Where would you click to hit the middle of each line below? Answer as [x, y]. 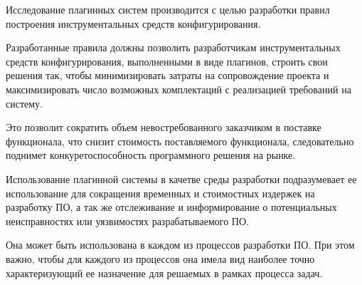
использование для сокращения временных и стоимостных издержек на [160, 193]
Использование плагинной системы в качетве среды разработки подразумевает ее [181, 178]
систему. [25, 103]
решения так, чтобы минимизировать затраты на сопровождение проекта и [167, 75]
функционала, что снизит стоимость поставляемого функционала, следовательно [180, 141]
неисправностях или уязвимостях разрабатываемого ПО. [127, 221]
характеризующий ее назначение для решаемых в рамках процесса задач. [164, 273]
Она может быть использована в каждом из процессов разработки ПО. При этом [180, 245]
